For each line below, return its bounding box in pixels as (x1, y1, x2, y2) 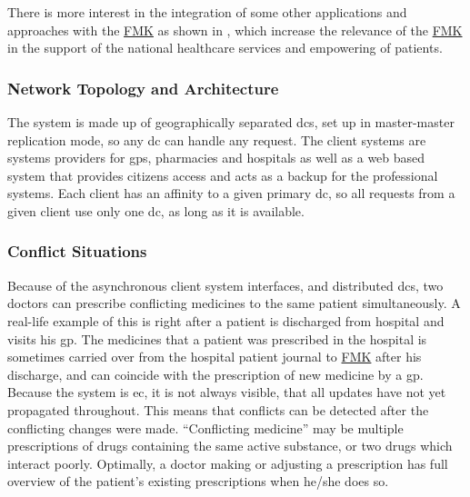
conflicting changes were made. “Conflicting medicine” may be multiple (7, 418, 404, 437)
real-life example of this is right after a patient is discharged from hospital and (7, 311, 445, 330)
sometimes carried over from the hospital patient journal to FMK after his (7, 347, 422, 366)
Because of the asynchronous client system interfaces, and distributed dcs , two (7, 275, 444, 294)
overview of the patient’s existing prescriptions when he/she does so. (7, 472, 389, 491)
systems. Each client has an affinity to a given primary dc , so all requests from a (7, 184, 455, 203)
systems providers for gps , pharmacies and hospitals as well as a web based (7, 148, 425, 167)
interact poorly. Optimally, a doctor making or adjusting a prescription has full (7, 453, 448, 472)
